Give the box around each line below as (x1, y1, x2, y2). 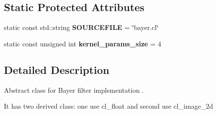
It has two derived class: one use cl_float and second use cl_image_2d (4, 101, 213, 111)
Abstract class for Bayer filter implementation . (4, 85, 144, 95)
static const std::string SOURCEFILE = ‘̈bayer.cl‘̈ (4, 22, 159, 32)
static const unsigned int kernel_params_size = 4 (4, 38, 161, 48)
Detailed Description (4, 62, 110, 77)
